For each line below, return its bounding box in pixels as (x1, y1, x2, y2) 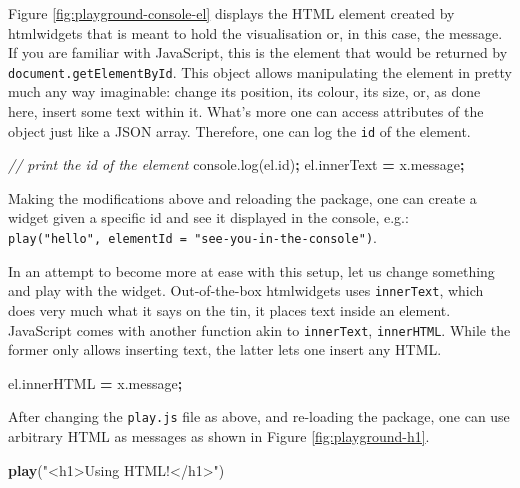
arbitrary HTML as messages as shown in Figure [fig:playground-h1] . (8, 426, 430, 447)
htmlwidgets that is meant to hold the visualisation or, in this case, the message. (8, 22, 503, 43)
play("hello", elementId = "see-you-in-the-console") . (8, 227, 378, 248)
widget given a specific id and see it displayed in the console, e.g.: (8, 207, 409, 228)
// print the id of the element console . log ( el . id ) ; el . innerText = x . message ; (8, 154, 465, 175)
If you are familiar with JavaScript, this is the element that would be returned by (8, 42, 508, 63)
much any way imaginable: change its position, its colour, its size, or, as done (8, 81, 481, 102)
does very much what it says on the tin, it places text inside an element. (8, 299, 451, 320)
